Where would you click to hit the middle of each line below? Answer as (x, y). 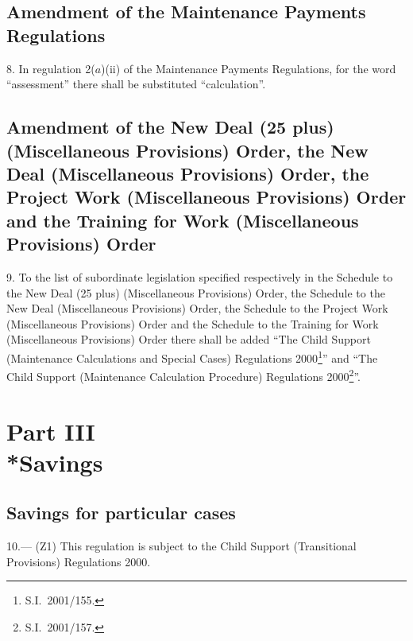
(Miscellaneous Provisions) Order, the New (187, 150)
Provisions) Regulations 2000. (79, 561)
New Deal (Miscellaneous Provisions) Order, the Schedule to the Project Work (197, 308)
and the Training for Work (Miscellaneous (183, 220)
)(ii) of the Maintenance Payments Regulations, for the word (249, 68)
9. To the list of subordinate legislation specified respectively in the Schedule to (200, 276)
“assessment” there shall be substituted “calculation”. (136, 84)
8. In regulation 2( (51, 68)
